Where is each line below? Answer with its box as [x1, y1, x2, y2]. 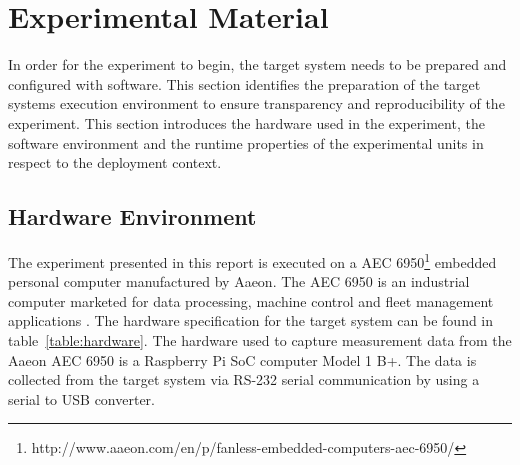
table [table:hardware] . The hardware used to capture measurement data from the [8, 329, 512, 350]
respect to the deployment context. [8, 152, 222, 173]
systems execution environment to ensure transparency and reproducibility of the [8, 93, 505, 114]
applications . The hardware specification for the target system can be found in [8, 310, 494, 331]
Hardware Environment [8, 201, 257, 232]
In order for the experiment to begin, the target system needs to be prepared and [8, 54, 507, 75]
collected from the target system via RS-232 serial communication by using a [8, 369, 480, 390]
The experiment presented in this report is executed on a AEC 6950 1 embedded [8, 248, 497, 272]
